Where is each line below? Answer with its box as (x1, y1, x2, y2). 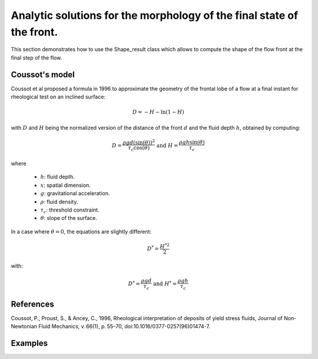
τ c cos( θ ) (127, 144, 150, 153)
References (11, 299, 54, 309)
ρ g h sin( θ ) (178, 139, 205, 146)
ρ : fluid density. (40, 198, 78, 205)
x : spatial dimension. (40, 182, 91, 189)
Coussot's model (11, 70, 75, 80)
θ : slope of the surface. (40, 215, 97, 222)
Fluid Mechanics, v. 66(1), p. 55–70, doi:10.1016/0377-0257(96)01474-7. (38, 323, 210, 330)
